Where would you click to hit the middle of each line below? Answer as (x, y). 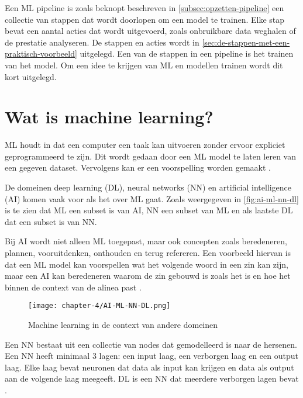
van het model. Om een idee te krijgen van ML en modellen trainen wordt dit (144, 65)
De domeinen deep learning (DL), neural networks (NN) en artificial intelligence (148, 187)
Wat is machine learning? (109, 117)
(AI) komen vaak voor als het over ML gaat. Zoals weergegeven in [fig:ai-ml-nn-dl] (152, 198)
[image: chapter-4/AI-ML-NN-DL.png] (99, 306)
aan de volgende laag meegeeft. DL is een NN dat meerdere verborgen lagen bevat (152, 378)
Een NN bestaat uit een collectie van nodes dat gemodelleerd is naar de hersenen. (151, 344)
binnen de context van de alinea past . (73, 287)
